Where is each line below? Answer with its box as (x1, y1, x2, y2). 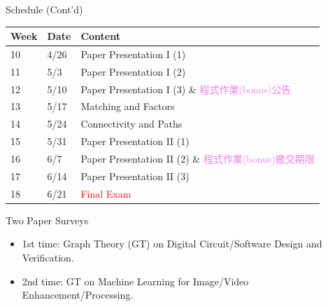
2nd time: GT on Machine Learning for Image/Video (22, 273, 249, 288)
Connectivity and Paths (80, 116, 183, 131)
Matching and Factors (80, 99, 175, 114)
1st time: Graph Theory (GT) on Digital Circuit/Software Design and (22, 236, 322, 251)
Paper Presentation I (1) (80, 46, 186, 61)
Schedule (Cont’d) (6, 2, 83, 16)
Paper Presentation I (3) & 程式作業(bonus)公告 (80, 81, 292, 96)
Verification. (22, 250, 74, 264)
